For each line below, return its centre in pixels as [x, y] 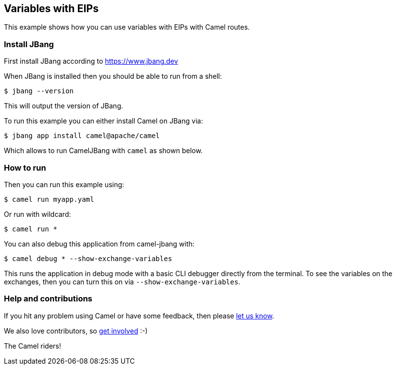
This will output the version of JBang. [64, 106]
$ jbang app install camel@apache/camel [82, 136]
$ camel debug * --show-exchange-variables [88, 258]
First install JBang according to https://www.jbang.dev [91, 61]
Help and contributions [48, 299]
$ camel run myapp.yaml [49, 199]
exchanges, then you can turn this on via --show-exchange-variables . [122, 281]
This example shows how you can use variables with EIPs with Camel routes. [127, 27]
